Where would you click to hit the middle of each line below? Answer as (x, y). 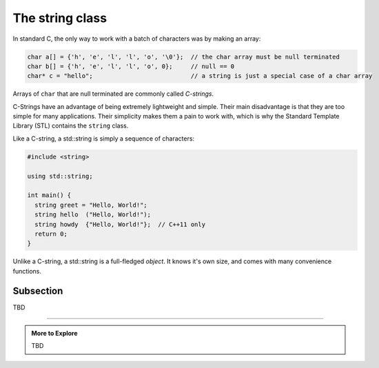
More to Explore (55, 334)
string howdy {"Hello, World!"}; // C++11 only (120, 224)
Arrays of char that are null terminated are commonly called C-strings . (113, 94)
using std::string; (60, 176)
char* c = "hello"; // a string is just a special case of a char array (200, 76)
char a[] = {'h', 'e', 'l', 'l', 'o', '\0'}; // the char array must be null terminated (184, 57)
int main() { (49, 195)
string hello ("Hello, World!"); (93, 215)
